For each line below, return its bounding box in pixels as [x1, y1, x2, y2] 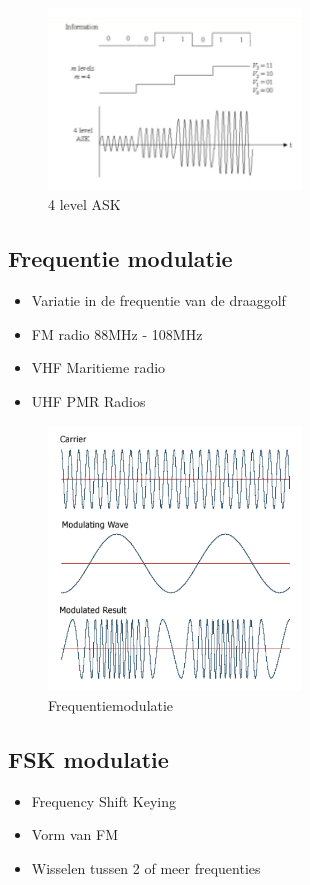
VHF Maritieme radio [31, 357, 166, 378]
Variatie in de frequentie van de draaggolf [31, 290, 286, 311]
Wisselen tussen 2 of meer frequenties [31, 857, 261, 878]
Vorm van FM [31, 824, 118, 845]
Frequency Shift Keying [31, 790, 176, 811]
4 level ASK [48, 194, 121, 215]
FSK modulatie [8, 743, 169, 774]
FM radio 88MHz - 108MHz [31, 323, 203, 344]
